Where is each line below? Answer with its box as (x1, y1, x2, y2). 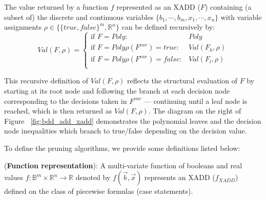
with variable (220, 11, 262, 22)
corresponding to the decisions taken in (4, 95, 127, 106)
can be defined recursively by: (121, 21, 215, 32)
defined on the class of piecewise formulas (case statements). (4, 186, 193, 196)
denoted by (75, 172, 111, 183)
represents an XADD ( (144, 172, 215, 183)
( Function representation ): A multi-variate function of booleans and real (4, 160, 242, 170)
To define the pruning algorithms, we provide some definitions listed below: (4, 142, 240, 153)
